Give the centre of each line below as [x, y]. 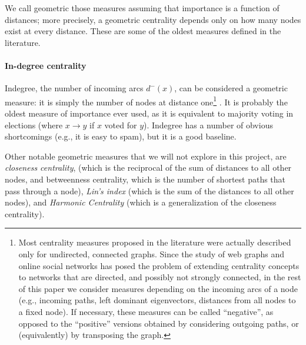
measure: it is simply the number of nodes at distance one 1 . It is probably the [146, 101]
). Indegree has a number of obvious [208, 125]
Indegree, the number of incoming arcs [74, 88]
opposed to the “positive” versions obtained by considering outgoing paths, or [159, 323]
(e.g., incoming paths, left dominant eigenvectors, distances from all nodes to [157, 300]
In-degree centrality [46, 65]
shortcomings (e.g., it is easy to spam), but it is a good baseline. [121, 136]
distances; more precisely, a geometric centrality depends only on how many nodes [153, 19]
